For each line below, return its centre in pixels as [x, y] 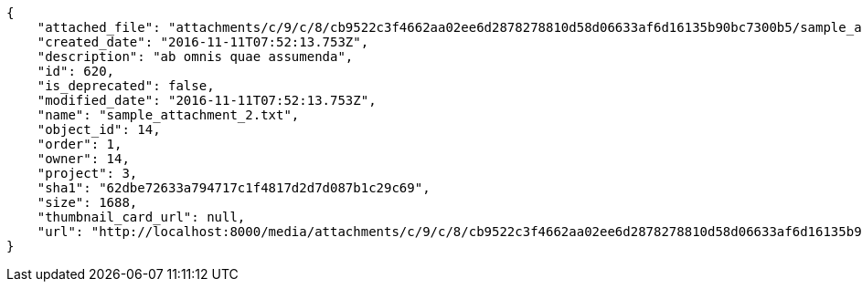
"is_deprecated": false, [126, 86]
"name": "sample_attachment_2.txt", [168, 115]
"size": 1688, [87, 202]
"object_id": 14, [99, 129]
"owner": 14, [83, 159]
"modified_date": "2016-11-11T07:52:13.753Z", [207, 100]
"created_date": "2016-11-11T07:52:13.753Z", [203, 42]
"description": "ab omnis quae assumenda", [195, 57]
